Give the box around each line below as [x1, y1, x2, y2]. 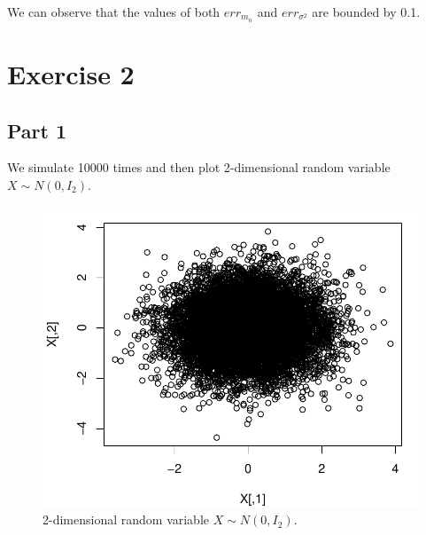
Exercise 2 [7, 56, 135, 92]
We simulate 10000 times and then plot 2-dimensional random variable [7, 158, 391, 177]
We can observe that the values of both [7, 3, 221, 20]
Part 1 [7, 116, 67, 144]
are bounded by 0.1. [312, 3, 421, 20]
